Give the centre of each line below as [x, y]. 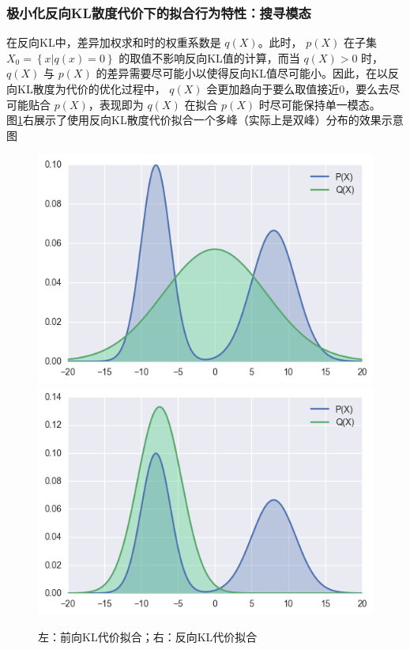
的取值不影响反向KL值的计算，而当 [209, 57]
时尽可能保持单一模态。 [320, 104]
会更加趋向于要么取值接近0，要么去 [298, 89]
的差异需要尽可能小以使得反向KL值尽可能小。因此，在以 [242, 73]
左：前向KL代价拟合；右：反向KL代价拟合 [148, 636]
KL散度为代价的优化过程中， [91, 89]
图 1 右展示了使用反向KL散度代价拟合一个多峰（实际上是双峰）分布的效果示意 [205, 120]
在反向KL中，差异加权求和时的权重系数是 [114, 42]
